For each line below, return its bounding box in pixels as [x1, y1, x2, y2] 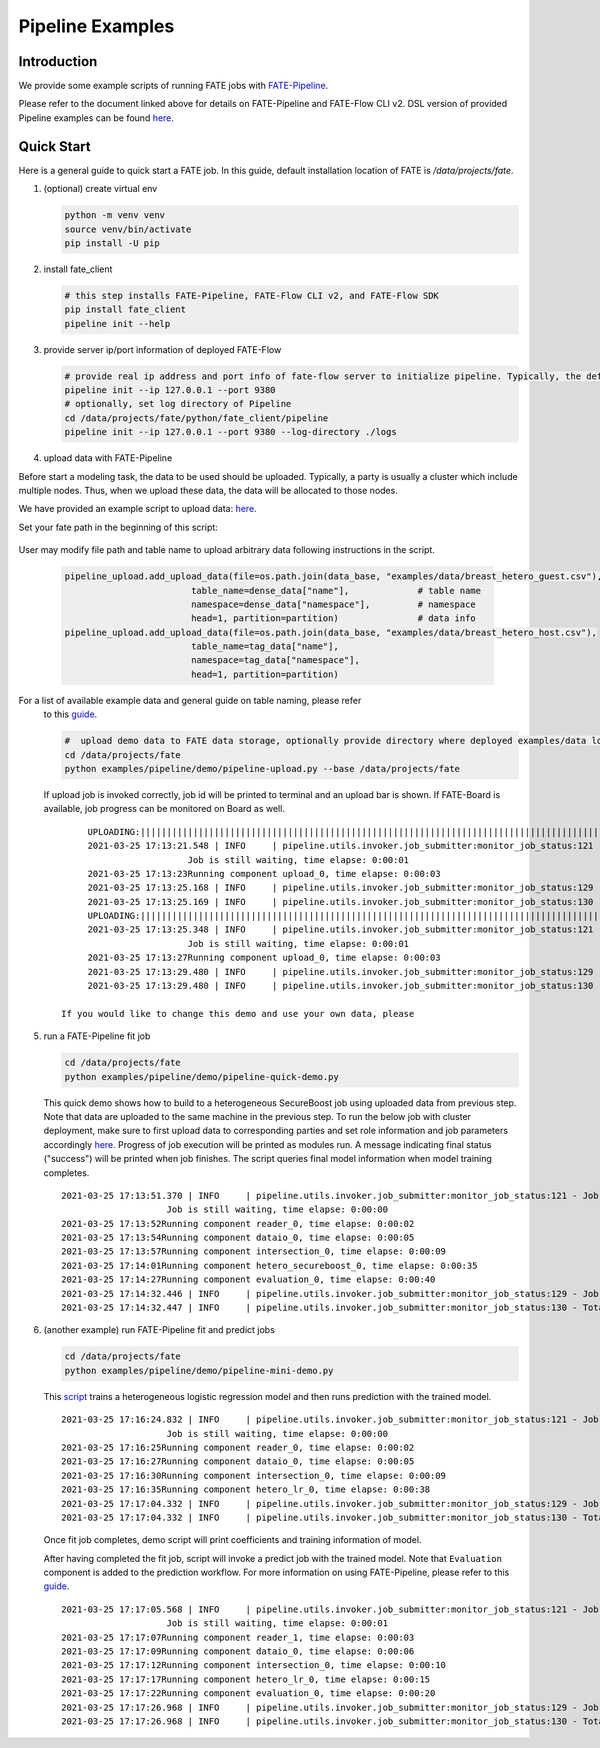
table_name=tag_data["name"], [190, 641, 339, 652]
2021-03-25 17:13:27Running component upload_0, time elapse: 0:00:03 [87, 952, 441, 964]
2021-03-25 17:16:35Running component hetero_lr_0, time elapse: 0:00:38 [61, 1484, 431, 1495]
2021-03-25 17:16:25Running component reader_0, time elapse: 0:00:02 [61, 1441, 415, 1453]
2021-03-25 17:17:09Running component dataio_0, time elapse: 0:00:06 [61, 1646, 415, 1657]
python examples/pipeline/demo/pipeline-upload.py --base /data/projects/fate [64, 763, 460, 774]
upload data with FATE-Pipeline [43, 452, 173, 464]
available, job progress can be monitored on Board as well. [43, 803, 285, 815]
